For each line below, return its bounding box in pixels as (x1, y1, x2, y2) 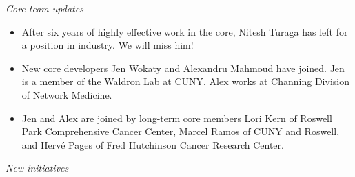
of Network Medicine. (21, 87, 112, 102)
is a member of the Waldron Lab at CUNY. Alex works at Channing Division (21, 74, 349, 88)
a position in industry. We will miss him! (21, 38, 194, 52)
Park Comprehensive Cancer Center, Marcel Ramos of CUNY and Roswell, (21, 124, 340, 139)
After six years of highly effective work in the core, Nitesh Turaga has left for (21, 24, 348, 38)
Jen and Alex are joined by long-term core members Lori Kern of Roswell (21, 110, 332, 125)
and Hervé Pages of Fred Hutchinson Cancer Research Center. (21, 137, 284, 152)
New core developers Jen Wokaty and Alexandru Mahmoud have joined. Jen (21, 60, 345, 75)
